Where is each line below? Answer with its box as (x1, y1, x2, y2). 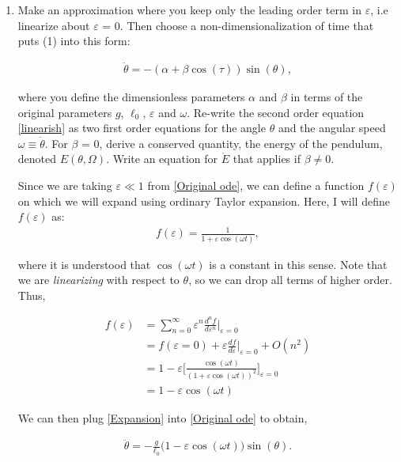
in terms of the (290, 89, 363, 105)
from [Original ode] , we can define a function (147, 177, 365, 193)
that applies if (233, 150, 301, 167)
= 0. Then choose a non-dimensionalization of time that (102, 17, 374, 33)
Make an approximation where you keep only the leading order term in (17, 2, 362, 17)
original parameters (17, 104, 112, 120)
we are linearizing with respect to (17, 271, 180, 288)
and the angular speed (278, 119, 386, 136)
